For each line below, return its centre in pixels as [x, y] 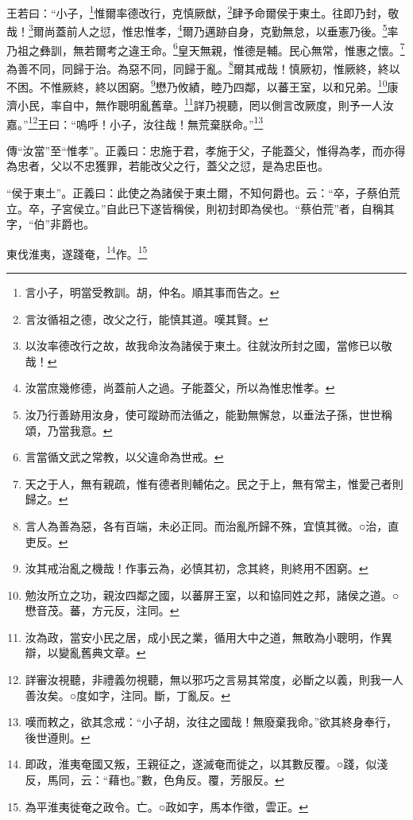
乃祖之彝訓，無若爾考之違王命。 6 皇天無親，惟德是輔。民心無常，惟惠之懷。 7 [206, 49]
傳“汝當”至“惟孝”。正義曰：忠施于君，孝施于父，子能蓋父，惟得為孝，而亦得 [206, 150]
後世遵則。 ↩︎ [58, 737]
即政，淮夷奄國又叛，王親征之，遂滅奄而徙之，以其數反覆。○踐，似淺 [206, 764]
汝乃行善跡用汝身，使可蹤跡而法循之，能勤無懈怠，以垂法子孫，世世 [203, 414]
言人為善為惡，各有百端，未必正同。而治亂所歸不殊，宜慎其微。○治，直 [212, 525]
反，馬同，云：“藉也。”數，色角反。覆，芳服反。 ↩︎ [154, 780]
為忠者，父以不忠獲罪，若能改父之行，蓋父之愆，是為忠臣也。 [168, 166]
